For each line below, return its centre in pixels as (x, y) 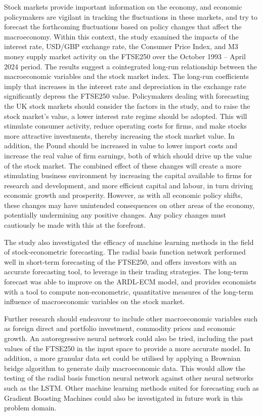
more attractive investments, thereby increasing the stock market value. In (119, 135)
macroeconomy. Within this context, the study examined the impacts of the (121, 36)
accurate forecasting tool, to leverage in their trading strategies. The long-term (126, 272)
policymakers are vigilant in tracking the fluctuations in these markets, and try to (131, 16)
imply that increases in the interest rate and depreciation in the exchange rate (125, 86)
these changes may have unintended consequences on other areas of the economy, (129, 205)
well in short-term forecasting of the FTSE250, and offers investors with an (120, 261)
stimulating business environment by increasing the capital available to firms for (128, 175)
